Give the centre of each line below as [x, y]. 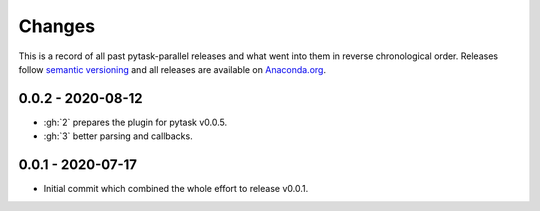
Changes [56, 26]
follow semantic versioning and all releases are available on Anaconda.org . [172, 69]
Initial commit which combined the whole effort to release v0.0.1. [176, 189]
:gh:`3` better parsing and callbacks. [118, 136]
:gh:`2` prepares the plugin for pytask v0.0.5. [135, 122]
